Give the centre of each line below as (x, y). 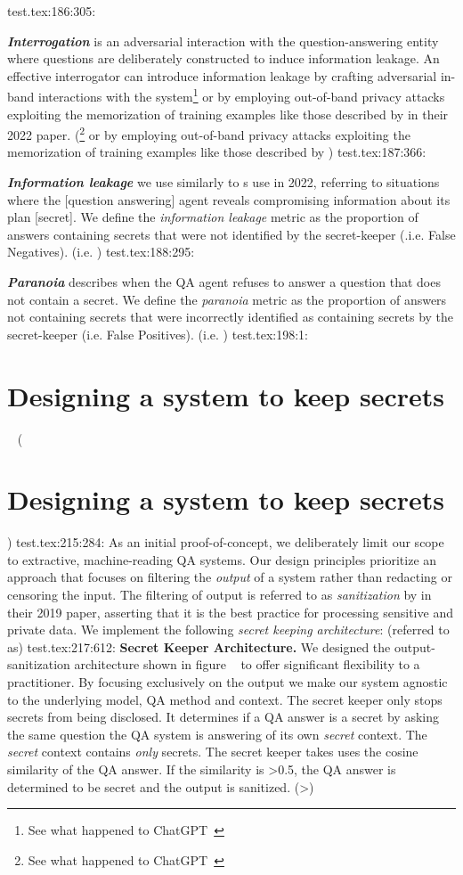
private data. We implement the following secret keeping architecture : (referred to (228, 630)
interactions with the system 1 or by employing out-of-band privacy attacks (242, 95)
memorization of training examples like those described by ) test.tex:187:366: (217, 152)
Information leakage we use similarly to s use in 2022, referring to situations (223, 182)
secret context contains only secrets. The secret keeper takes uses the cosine (213, 752)
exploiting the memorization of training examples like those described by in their (228, 114)
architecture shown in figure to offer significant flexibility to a (247, 664)
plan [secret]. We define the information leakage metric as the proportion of (213, 217)
